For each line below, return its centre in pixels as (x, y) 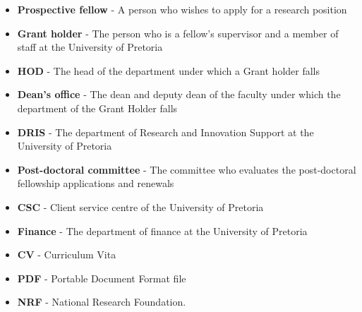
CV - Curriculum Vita (67, 254)
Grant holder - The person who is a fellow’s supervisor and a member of (178, 33)
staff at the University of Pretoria (90, 47)
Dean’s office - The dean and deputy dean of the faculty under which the (179, 94)
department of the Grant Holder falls (97, 108)
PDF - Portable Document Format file (102, 278)
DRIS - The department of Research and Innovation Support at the (165, 132)
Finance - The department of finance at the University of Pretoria (162, 230)
